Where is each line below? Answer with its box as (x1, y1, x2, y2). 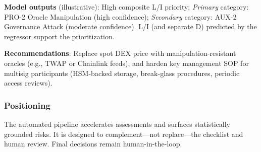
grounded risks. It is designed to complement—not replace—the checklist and (4, 128, 243, 139)
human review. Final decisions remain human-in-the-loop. (4, 138, 182, 149)
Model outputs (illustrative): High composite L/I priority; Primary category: (4, 2, 249, 12)
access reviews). (4, 78, 53, 88)
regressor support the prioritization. (4, 31, 115, 41)
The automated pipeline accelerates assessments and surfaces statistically (4, 118, 230, 129)
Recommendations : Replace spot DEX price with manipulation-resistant (4, 48, 236, 58)
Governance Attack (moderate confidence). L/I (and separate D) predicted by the (4, 21, 257, 32)
